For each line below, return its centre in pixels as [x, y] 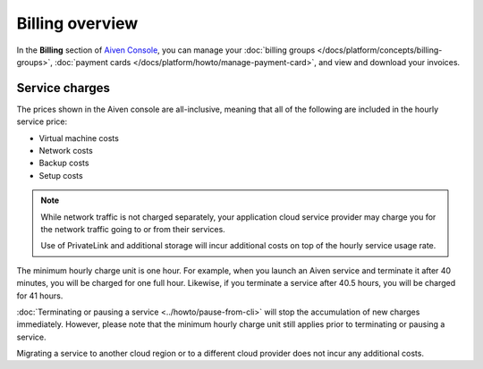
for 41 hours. [40, 296]
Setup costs [61, 175]
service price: [42, 122]
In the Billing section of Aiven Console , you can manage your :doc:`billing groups [166, 50]
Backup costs [64, 163]
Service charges [64, 88]
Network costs [66, 151]
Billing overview [77, 23]
